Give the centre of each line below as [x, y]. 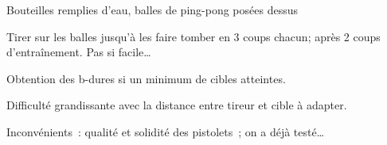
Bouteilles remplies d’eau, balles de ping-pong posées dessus [152, 10]
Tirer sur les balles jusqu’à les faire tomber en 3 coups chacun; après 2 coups [193, 36]
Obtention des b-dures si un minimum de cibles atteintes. [146, 78]
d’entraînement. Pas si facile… [79, 52]
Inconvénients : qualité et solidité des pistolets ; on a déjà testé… [166, 131]
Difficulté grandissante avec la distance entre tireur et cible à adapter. [177, 105]
